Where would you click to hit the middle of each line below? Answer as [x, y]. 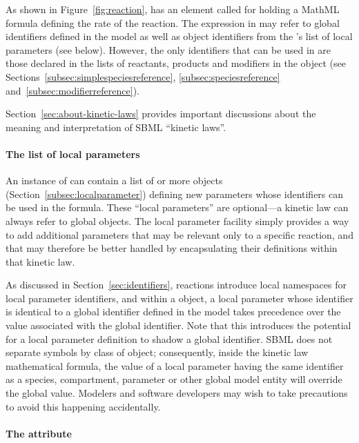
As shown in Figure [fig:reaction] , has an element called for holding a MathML [173, 9]
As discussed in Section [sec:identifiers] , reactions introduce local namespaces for [176, 285]
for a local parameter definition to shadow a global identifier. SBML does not [169, 338]
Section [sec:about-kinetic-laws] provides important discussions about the [161, 114]
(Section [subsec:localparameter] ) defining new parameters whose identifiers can [175, 194]
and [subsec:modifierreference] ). [72, 90]
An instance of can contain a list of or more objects [114, 180]
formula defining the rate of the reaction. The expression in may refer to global [173, 22]
